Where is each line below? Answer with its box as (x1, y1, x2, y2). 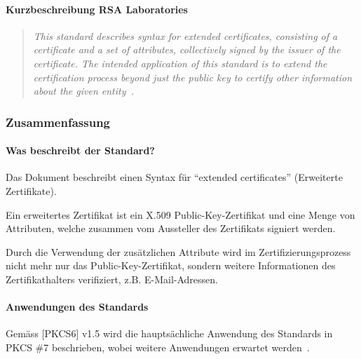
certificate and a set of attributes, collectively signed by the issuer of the (33, 42, 341, 57)
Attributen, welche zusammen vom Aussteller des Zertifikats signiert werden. (6, 221, 336, 236)
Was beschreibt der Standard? (6, 143, 155, 158)
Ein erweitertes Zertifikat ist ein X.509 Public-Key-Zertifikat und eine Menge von (6, 207, 355, 222)
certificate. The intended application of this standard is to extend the (33, 55, 327, 70)
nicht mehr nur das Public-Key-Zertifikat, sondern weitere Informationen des (6, 258, 336, 273)
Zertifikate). (6, 184, 57, 198)
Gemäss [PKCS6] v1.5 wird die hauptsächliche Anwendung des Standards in (6, 326, 333, 341)
